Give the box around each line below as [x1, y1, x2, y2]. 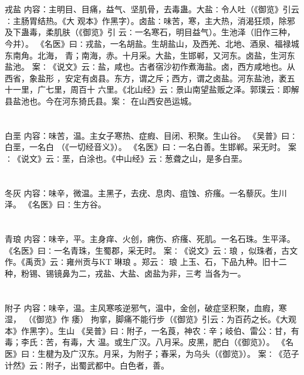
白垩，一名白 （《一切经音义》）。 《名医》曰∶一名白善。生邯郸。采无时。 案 [5, 141, 296, 153]
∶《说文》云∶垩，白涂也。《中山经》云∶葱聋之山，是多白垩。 [5, 152, 247, 164]
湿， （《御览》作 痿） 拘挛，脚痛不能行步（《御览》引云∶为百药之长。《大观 [5, 313, 296, 325]
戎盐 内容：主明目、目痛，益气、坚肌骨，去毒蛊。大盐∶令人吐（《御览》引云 [5, 3, 299, 15]
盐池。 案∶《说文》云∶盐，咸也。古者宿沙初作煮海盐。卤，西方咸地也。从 [5, 60, 295, 73]
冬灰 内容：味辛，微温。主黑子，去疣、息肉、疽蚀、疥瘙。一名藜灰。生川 [5, 186, 287, 199]
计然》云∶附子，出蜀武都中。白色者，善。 [5, 359, 169, 371]
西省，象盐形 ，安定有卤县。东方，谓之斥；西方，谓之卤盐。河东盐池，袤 [5, 71, 287, 84]
